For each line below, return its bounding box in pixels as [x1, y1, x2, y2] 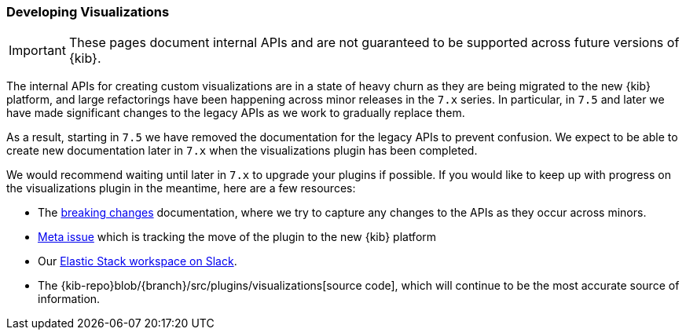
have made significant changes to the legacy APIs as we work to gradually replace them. [6, 106, 465, 120]
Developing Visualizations [6, 4, 170, 20]
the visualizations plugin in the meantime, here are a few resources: [6, 181, 356, 195]
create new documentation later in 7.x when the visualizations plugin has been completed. [6, 144, 478, 158]
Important [9, 42, 66, 59]
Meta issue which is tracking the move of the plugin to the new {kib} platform [38, 230, 437, 244]
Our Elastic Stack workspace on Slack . [38, 254, 237, 268]
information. [38, 292, 101, 306]
